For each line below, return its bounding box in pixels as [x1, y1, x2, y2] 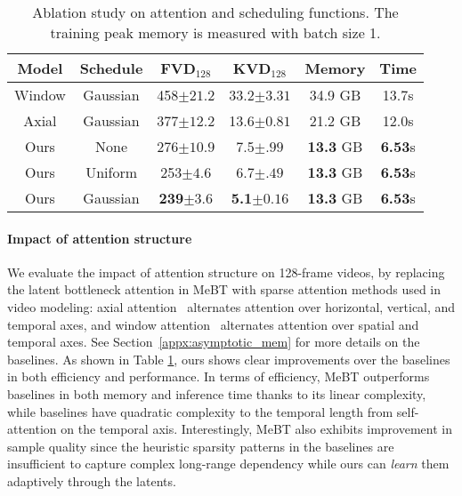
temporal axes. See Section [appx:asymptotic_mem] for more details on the [7, 332, 420, 351]
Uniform [85, 162, 137, 182]
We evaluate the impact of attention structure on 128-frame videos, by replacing [7, 262, 445, 281]
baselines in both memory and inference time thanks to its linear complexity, [7, 384, 426, 403]
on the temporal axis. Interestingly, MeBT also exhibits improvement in [61, 420, 452, 438]
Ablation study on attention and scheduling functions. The [32, 2, 399, 22]
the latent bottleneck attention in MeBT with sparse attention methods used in [7, 280, 442, 299]
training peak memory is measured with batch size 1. [50, 22, 381, 43]
